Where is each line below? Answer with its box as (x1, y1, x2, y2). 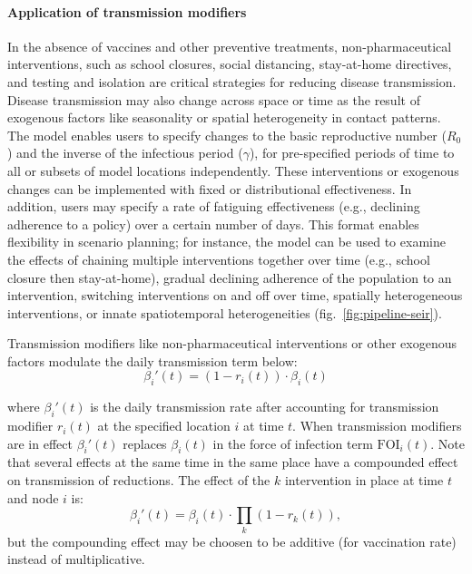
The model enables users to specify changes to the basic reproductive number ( (7, 125, 447, 144)
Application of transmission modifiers (7, 2, 247, 21)
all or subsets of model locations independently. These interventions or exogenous (7, 161, 459, 180)
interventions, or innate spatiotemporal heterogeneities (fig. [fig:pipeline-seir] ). (7, 303, 442, 322)
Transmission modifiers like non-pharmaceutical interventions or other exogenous (7, 334, 457, 353)
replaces (123, 433, 167, 452)
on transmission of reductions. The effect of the (7, 471, 270, 490)
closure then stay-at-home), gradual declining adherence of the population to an (7, 268, 452, 287)
